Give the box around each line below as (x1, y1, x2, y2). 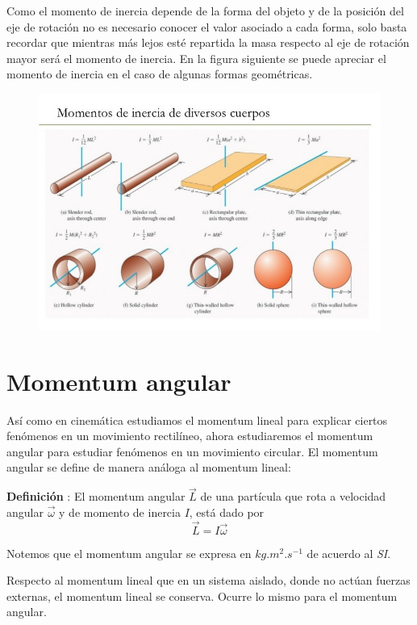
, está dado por (189, 503, 265, 520)
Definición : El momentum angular (6, 488, 186, 505)
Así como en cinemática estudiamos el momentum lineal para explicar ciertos (6, 411, 388, 428)
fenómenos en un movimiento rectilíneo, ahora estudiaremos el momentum (6, 427, 373, 444)
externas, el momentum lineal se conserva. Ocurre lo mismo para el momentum (6, 587, 398, 604)
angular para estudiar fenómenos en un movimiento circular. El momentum (6, 443, 378, 459)
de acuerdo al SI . (306, 544, 391, 561)
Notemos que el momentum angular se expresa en (6, 544, 252, 561)
